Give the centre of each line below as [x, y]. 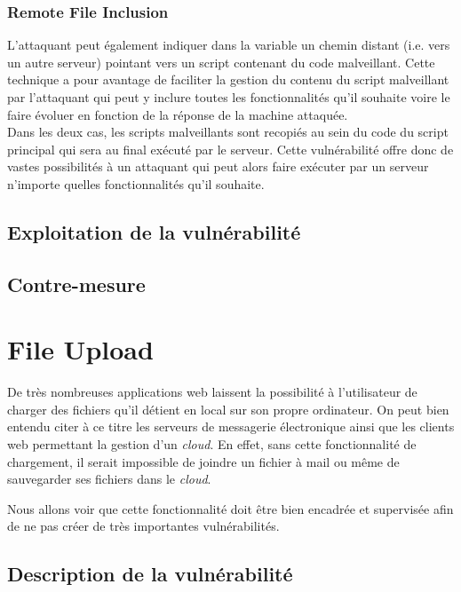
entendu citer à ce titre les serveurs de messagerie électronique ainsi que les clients [231, 426]
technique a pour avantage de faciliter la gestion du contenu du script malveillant [228, 79]
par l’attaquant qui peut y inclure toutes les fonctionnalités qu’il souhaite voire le [229, 97]
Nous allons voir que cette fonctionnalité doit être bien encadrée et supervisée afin [230, 508]
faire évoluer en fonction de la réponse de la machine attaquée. [178, 114]
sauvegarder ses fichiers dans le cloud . [109, 479]
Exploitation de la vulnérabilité [154, 231]
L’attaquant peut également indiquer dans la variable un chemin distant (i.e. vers [229, 45]
